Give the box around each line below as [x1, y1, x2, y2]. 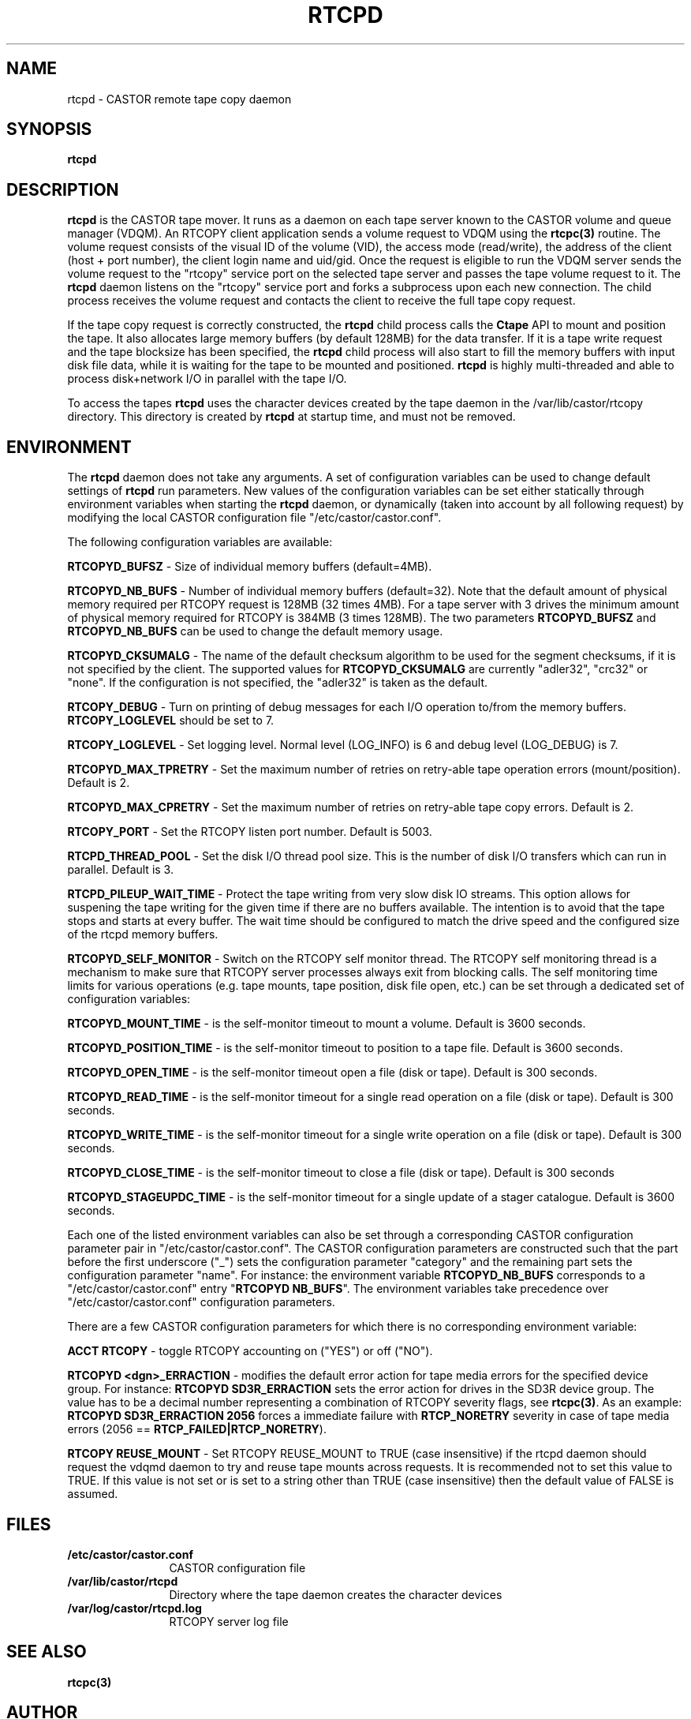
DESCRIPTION [6, 179, 119, 200]
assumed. [67, 1487, 118, 1501]
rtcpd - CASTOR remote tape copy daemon [67, 92, 292, 106]
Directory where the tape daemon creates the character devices [169, 1587, 502, 1601]
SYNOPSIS [6, 119, 92, 140]
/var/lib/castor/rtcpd [67, 1574, 178, 1588]
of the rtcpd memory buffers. [67, 927, 219, 942]
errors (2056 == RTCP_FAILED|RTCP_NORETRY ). [67, 1422, 327, 1436]
